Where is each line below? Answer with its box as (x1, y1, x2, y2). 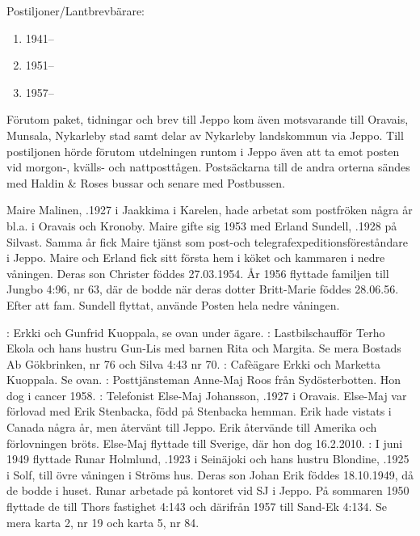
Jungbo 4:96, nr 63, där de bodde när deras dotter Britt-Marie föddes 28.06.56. (6, 281, 399, 298)
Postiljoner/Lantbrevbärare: (6, 2, 145, 19)
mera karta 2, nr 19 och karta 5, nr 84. (6, 513, 199, 530)
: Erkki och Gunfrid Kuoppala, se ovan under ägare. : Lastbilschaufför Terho (6, 323, 385, 340)
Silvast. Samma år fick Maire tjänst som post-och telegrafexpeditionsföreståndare (6, 233, 408, 250)
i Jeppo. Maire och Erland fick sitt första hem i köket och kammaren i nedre (6, 249, 385, 266)
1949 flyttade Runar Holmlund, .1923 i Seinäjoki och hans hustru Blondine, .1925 (6, 450, 409, 467)
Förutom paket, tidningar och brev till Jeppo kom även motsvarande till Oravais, (6, 111, 409, 128)
